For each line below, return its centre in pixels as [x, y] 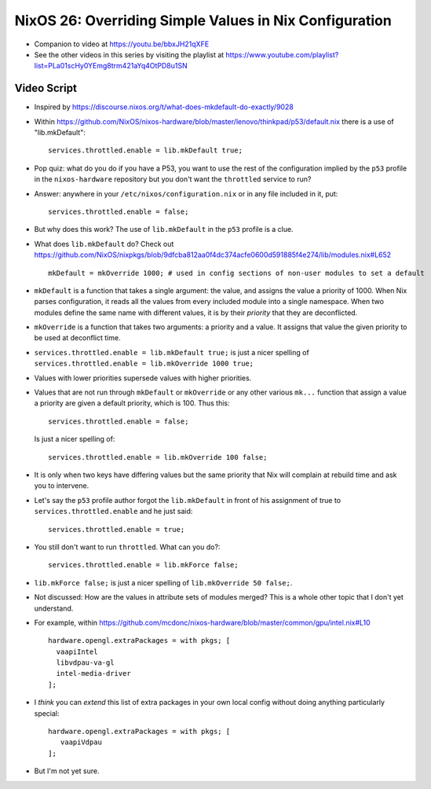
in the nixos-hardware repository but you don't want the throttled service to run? [173, 179]
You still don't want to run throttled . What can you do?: [127, 547]
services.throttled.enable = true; [117, 529]
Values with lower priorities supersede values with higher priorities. [143, 378]
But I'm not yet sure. [67, 771]
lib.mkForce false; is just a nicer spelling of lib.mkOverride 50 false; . [163, 582]
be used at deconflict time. [77, 338]
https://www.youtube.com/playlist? [282, 54]
